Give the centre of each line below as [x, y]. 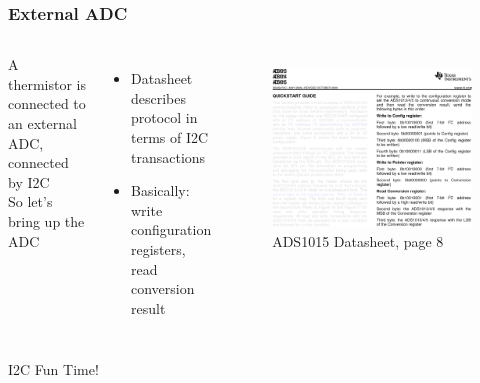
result [148, 307]
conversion [162, 288]
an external [42, 123]
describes [158, 97]
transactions [168, 156]
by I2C [29, 181]
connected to [47, 103]
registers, [158, 248]
